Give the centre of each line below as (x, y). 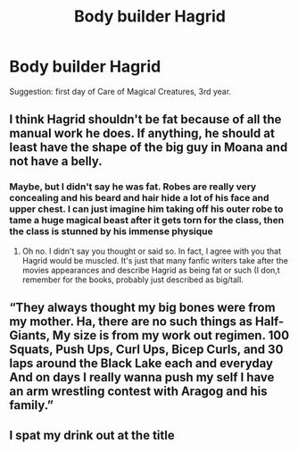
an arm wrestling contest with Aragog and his (138, 392)
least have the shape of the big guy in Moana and (149, 148)
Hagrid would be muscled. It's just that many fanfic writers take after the (155, 260)
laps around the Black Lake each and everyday (141, 364)
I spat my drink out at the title (92, 435)
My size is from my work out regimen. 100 (171, 335)
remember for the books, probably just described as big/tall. (132, 280)
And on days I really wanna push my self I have (142, 377)
